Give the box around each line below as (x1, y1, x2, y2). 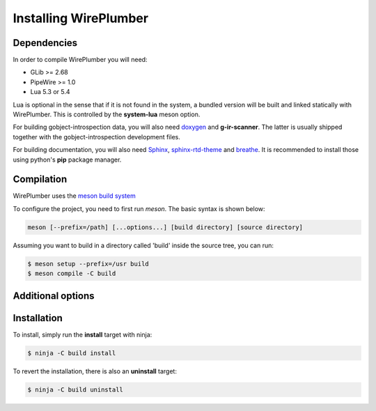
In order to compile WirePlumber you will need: (13, 56, 148, 64)
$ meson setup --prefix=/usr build (27, 260, 149, 267)
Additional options (13, 290, 95, 302)
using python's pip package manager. (13, 155, 122, 164)
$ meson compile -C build (27, 270, 116, 278)
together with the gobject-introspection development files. (13, 132, 180, 141)
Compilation (13, 173, 68, 185)
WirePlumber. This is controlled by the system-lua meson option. (13, 110, 201, 118)
